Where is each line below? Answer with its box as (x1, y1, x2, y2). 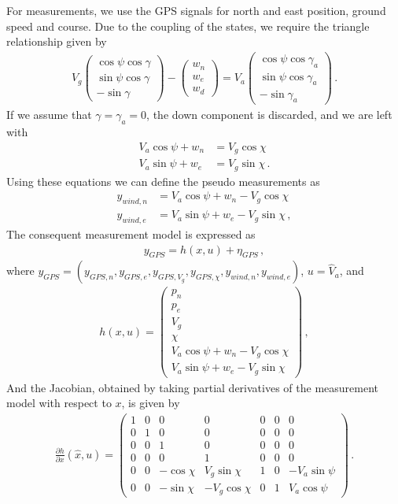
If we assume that (6, 106, 92, 123)
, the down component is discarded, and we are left (146, 106, 392, 123)
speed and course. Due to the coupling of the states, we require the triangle (6, 17, 370, 34)
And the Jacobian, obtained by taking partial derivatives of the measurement (6, 379, 378, 395)
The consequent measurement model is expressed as (6, 225, 256, 242)
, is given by (121, 395, 180, 411)
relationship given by (6, 33, 107, 50)
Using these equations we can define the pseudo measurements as (6, 172, 320, 189)
